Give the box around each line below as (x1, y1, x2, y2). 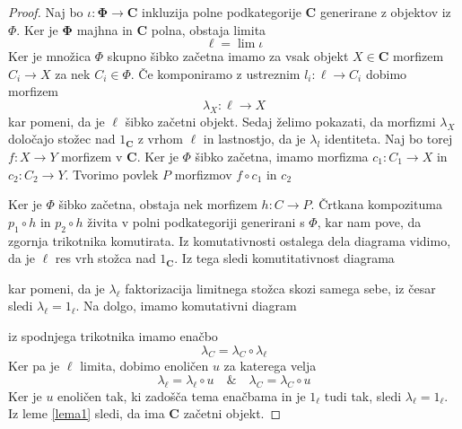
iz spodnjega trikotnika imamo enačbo (8, 326, 218, 345)
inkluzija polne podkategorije (142, 3, 301, 21)
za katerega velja (223, 356, 317, 375)
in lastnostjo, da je (203, 129, 306, 148)
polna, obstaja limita (151, 20, 266, 39)
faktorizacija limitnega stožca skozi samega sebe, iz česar (125, 278, 436, 297)
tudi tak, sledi (324, 386, 402, 405)
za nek (55, 64, 91, 83)
